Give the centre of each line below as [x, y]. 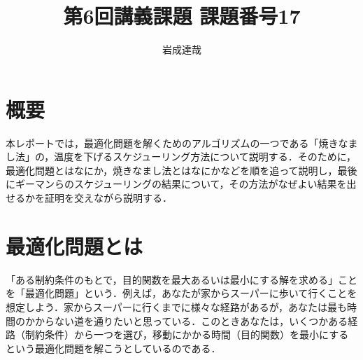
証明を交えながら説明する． [108, 198]
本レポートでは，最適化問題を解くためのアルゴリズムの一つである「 [162, 143]
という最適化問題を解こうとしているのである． [113, 348]
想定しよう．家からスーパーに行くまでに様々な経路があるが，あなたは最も [176, 306]
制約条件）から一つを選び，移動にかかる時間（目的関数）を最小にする [187, 334]
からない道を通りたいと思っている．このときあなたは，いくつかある [191, 320]
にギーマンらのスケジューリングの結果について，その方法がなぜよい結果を [176, 184]
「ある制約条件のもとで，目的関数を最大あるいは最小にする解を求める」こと [181, 279]
